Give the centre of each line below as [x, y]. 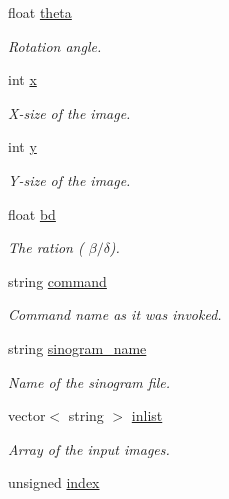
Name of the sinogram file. [89, 381]
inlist [147, 415]
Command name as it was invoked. [115, 314]
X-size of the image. [69, 112]
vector [27, 415]
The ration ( [46, 247]
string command [57, 280]
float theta [40, 12]
